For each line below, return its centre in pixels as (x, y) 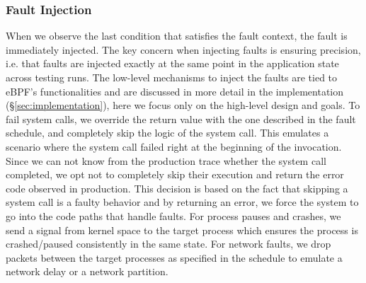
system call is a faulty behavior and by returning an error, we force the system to (182, 202)
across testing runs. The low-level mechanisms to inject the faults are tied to (172, 77)
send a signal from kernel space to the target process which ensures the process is (182, 230)
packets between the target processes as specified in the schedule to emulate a (174, 257)
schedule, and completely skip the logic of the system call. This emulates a (167, 133)
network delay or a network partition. (87, 271)
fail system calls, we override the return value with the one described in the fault (181, 119)
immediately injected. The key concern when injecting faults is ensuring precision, (183, 49)
